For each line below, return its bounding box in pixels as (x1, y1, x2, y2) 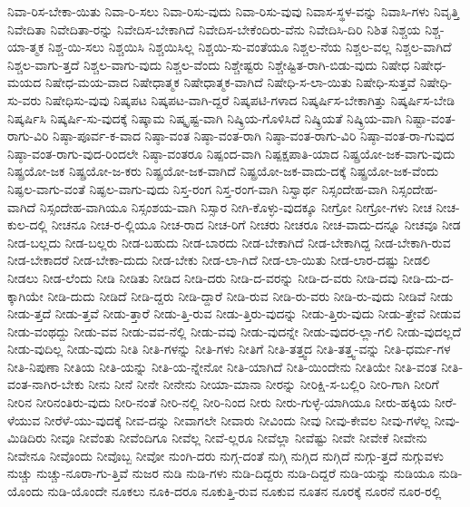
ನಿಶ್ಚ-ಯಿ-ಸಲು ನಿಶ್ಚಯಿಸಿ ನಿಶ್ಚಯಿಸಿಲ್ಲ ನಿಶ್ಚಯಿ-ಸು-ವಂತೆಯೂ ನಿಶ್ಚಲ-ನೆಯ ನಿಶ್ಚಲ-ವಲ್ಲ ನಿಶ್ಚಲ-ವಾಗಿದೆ (47, 37, 452, 56)
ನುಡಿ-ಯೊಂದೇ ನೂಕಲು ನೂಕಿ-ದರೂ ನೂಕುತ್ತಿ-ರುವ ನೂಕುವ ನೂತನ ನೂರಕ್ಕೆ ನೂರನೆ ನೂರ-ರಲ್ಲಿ (47, 482, 442, 501)
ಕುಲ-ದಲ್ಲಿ (7, 215, 48, 234)
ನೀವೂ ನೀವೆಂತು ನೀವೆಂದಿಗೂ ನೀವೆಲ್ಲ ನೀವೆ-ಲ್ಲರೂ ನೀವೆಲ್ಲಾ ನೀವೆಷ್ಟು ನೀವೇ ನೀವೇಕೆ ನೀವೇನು (50, 428, 427, 447)
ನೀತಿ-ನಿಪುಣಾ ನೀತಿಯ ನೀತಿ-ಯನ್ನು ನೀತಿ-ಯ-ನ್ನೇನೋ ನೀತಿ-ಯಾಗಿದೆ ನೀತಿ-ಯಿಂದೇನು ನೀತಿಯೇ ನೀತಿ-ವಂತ (7, 356, 437, 375)
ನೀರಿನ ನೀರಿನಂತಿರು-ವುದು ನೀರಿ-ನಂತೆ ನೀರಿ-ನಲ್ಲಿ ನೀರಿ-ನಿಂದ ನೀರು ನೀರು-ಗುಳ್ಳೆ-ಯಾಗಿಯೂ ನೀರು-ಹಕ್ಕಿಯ (7, 393, 431, 412)
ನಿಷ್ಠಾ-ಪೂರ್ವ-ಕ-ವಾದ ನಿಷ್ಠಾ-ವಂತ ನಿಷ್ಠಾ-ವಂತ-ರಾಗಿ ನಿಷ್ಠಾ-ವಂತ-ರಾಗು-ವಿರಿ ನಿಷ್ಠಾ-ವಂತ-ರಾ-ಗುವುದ (53, 126, 455, 145)
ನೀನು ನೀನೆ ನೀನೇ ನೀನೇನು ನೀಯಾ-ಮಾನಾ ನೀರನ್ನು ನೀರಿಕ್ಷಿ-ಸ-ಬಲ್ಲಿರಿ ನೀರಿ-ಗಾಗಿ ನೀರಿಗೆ (88, 375, 439, 394)
